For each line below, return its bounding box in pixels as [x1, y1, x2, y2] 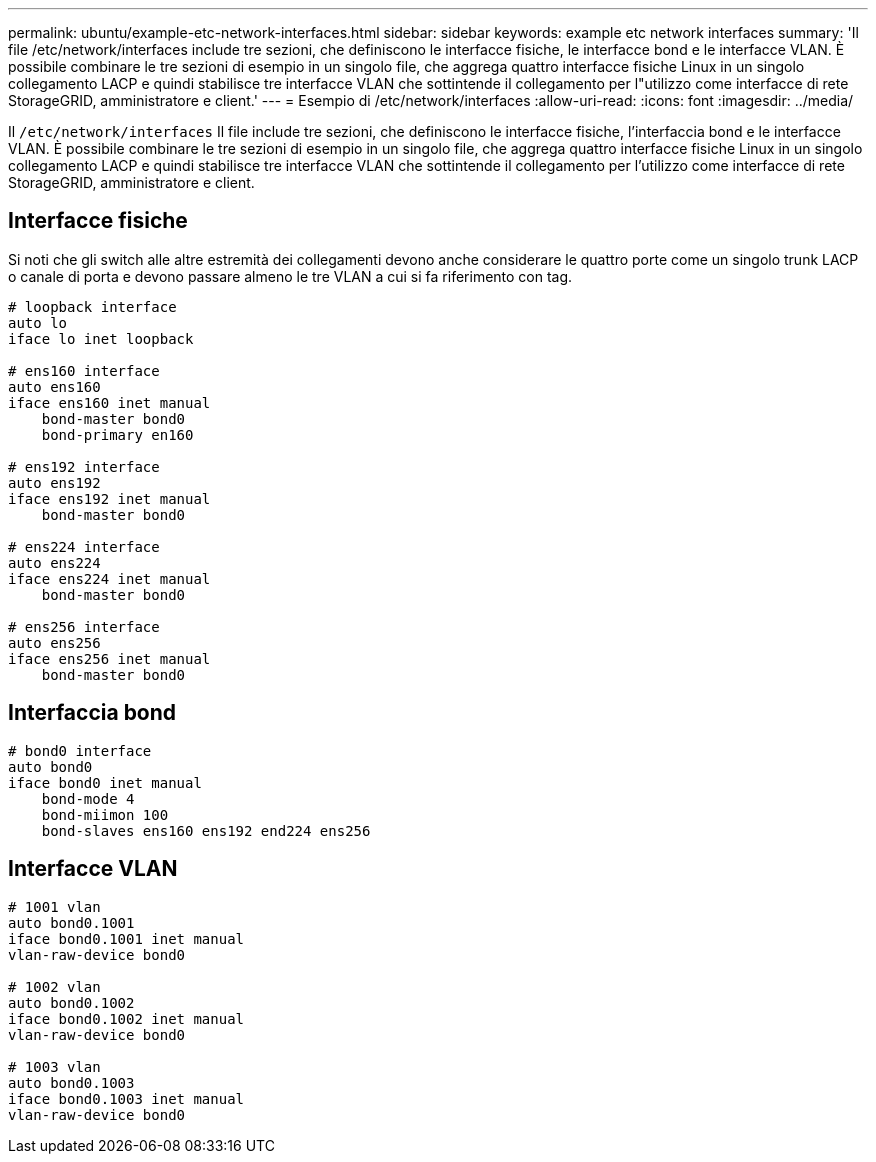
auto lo [8, 314, 68, 331]
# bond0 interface [8, 742, 152, 759]
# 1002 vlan [8, 978, 101, 995]
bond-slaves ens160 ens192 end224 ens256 [41, 822, 371, 839]
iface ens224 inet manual [8, 570, 211, 587]
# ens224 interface [8, 538, 160, 555]
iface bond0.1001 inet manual [8, 930, 245, 947]
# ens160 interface [8, 362, 160, 379]
